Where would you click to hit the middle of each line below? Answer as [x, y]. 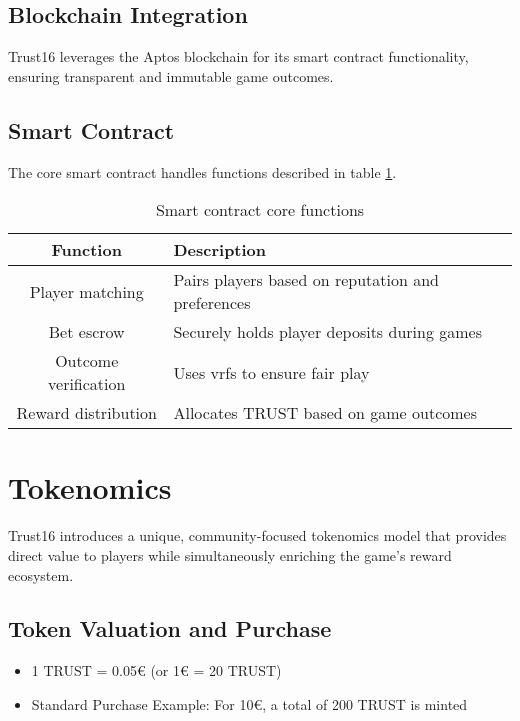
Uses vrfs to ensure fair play [271, 372]
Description [220, 250]
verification [87, 384]
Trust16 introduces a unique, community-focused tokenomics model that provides [257, 535]
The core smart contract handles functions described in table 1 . [202, 171]
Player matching [86, 291]
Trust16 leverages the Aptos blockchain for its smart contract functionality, [238, 56]
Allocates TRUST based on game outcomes [325, 413]
